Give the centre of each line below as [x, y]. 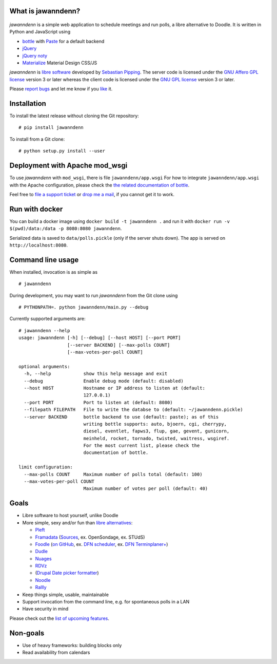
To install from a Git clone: [37, 139]
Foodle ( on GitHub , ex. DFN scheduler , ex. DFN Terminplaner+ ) [102, 544]
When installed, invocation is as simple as [53, 272]
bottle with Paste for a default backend [63, 41]
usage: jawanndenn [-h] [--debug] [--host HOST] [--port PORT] [100, 338]
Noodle [43, 580]
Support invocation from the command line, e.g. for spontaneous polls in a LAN [106, 602]
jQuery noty [35, 55]
